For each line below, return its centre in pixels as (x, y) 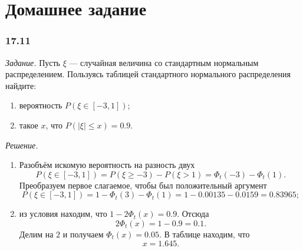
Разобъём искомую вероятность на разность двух (107, 165)
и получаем (83, 234)
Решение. (22, 145)
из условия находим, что (63, 214)
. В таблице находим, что (204, 234)
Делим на (36, 234)
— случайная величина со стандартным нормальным (164, 62)
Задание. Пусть (33, 62)
